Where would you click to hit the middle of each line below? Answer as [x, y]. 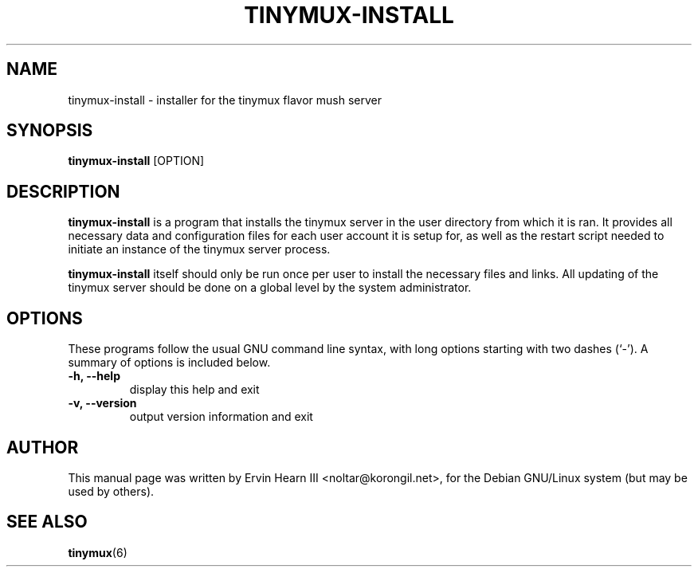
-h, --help [94, 376]
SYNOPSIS [50, 131]
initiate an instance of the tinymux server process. [199, 249]
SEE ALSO [47, 522]
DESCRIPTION [63, 191]
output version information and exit [221, 417]
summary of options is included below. [169, 363]
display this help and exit [194, 390]
